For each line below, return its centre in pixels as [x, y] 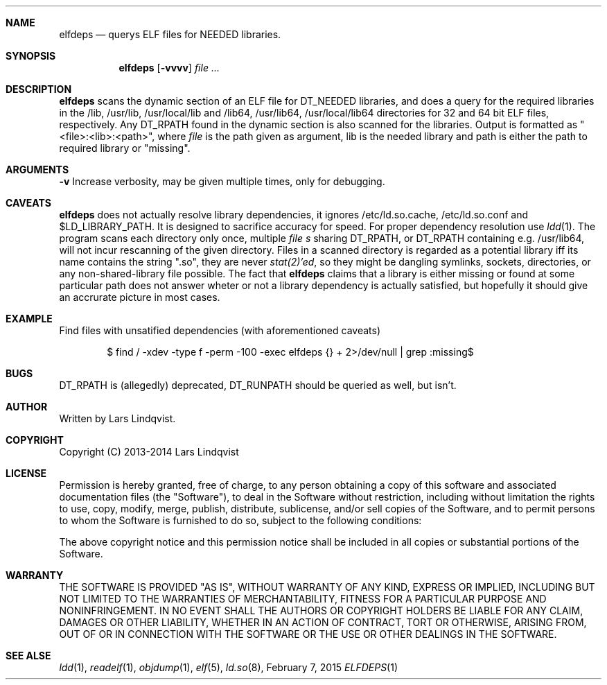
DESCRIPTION [39, 89]
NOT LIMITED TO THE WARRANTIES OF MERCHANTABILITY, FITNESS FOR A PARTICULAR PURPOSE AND [303, 599]
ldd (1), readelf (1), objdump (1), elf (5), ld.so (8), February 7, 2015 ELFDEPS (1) [229, 667]
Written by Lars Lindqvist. [117, 418]
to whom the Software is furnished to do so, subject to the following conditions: [240, 520]
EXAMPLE [29, 319]
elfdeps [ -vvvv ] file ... [169, 68]
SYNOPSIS [31, 56]
